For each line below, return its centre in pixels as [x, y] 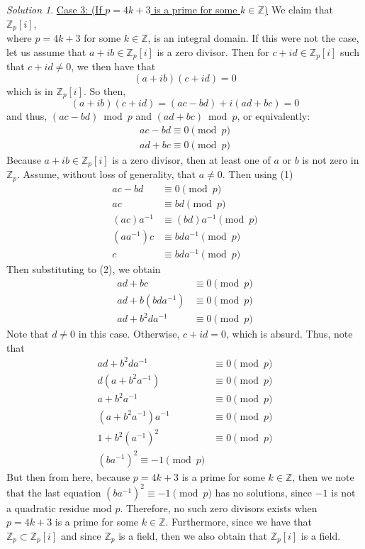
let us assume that [46, 51]
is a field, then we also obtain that [193, 535]
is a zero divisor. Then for [213, 51]
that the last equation [54, 492]
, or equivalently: [274, 116]
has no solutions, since [264, 492]
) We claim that [299, 9]
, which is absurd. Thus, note [290, 334]
